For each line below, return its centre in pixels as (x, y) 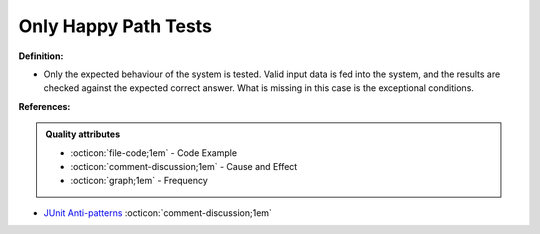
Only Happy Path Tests (115, 26)
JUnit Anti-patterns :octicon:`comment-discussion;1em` (157, 212)
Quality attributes (82, 134)
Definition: (41, 56)
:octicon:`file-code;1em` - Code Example (154, 152)
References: (44, 106)
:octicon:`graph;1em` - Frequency (139, 181)
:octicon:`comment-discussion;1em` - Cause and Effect (184, 166)
